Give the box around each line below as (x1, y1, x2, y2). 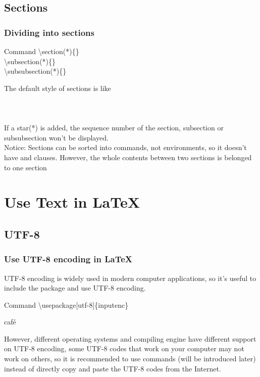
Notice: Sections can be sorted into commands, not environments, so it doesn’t (4, 142, 247, 153)
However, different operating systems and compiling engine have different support (4, 333, 256, 344)
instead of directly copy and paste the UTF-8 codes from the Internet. (4, 363, 221, 373)
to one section (4, 162, 47, 172)
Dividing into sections (4, 26, 94, 38)
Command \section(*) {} (4, 46, 79, 56)
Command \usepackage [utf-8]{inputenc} (4, 299, 129, 310)
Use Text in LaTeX (4, 192, 140, 212)
